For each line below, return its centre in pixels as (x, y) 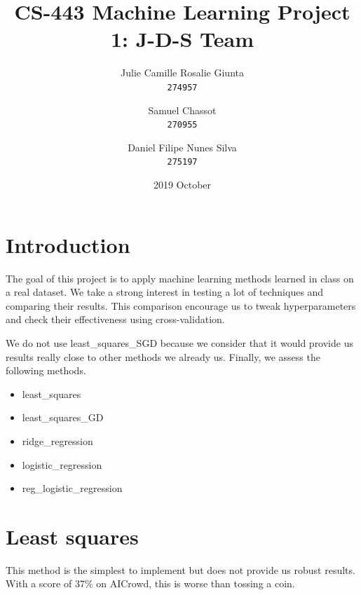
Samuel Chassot (182, 110)
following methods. (46, 370)
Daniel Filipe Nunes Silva (182, 147)
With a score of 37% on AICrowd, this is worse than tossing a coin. (150, 583)
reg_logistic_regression (72, 488)
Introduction (68, 244)
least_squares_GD (63, 417)
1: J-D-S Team (182, 39)
